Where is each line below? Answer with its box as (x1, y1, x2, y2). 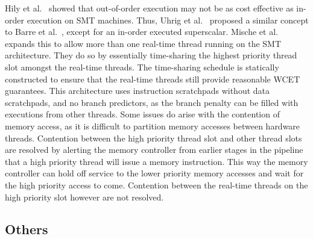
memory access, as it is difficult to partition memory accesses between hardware (5, 119, 300, 132)
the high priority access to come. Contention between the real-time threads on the (5, 178, 308, 191)
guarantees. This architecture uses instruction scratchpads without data (5, 84, 270, 97)
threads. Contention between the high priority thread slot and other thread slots (5, 131, 302, 144)
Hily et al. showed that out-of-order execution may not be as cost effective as (5, 2, 294, 14)
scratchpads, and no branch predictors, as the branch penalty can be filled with (5, 96, 299, 108)
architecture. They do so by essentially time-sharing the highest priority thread (5, 49, 297, 61)
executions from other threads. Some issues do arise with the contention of (5, 108, 280, 120)
